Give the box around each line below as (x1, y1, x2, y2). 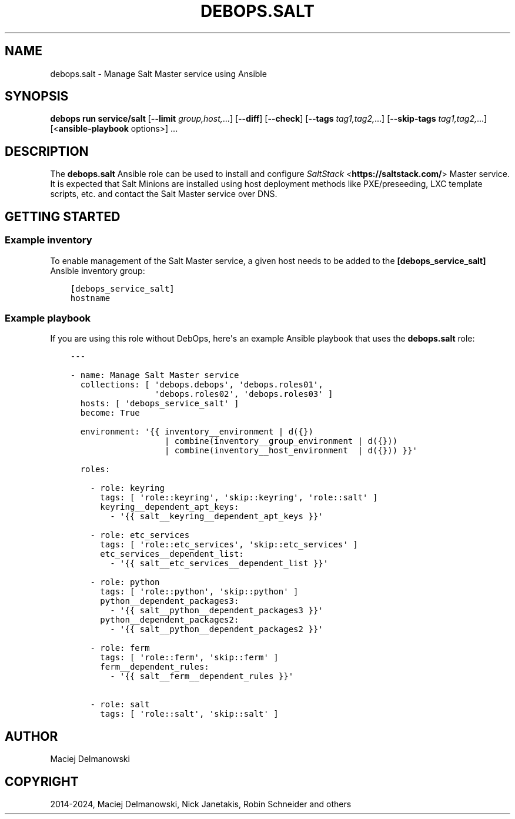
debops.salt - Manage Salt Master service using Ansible (50, 68, 267, 79)
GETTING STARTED (5, 209, 121, 224)
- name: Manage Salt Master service (70, 370, 239, 380)
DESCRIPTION (5, 143, 89, 159)
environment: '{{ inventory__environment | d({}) (80, 427, 313, 437)
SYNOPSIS (5, 89, 69, 104)
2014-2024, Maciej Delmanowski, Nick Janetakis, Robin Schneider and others (50, 798, 352, 809)
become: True (80, 408, 140, 418)
